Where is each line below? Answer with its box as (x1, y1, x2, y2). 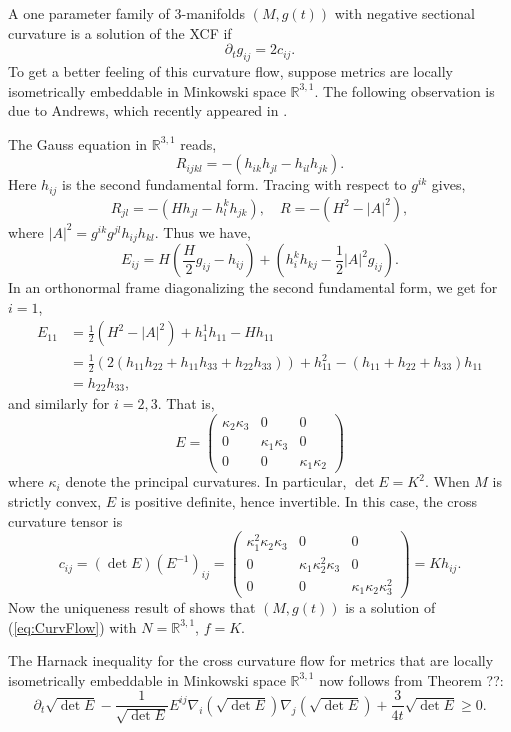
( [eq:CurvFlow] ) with (8, 616, 137, 637)
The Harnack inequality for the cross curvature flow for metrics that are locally (8, 650, 494, 671)
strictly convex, (8, 491, 102, 512)
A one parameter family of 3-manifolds (8, 3, 245, 23)
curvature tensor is (8, 510, 123, 531)
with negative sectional (334, 3, 475, 23)
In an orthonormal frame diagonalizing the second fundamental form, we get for (8, 277, 498, 298)
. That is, (157, 393, 215, 414)
